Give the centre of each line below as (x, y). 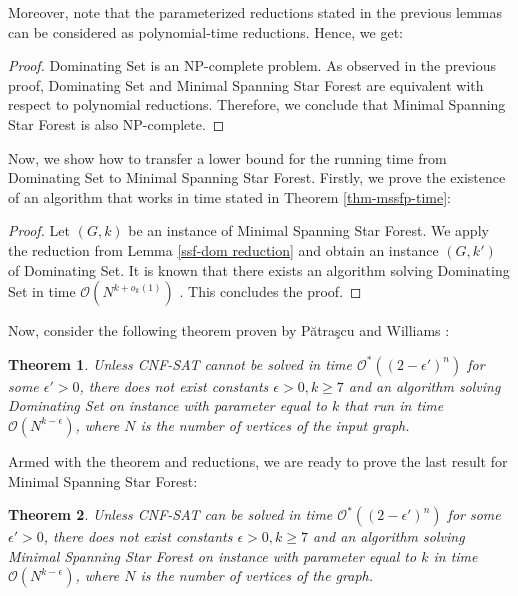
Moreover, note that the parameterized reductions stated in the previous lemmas (255, 12)
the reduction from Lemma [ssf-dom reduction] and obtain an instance (223, 249)
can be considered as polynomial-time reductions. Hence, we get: (205, 31)
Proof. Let (39, 230)
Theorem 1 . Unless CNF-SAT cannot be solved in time (180, 363)
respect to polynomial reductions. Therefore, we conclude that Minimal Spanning (257, 104)
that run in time (394, 405)
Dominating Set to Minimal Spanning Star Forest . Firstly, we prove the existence (257, 177)
